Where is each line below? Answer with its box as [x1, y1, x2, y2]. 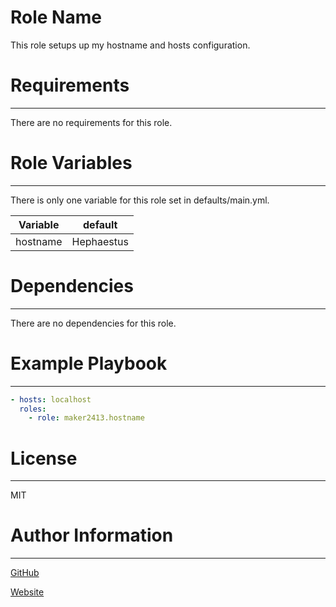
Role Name [10, 6, 102, 29]
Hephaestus [71, 234, 129, 248]
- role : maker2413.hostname [28, 413, 145, 423]
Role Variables [10, 152, 133, 175]
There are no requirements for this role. [10, 116, 173, 128]
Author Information [10, 524, 174, 547]
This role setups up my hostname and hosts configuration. [10, 39, 251, 51]
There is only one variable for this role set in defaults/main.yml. [10, 194, 270, 206]
